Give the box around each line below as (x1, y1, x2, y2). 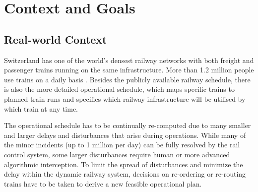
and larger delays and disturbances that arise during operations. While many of (4, 129, 246, 140)
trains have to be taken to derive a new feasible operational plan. (4, 178, 202, 189)
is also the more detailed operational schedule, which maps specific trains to (4, 84, 235, 94)
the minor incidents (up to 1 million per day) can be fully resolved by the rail (4, 139, 240, 150)
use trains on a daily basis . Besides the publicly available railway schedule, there (4, 74, 251, 84)
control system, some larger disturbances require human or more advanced (4, 149, 230, 159)
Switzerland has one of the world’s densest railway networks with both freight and (4, 55, 254, 65)
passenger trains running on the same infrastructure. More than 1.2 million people (4, 64, 254, 75)
